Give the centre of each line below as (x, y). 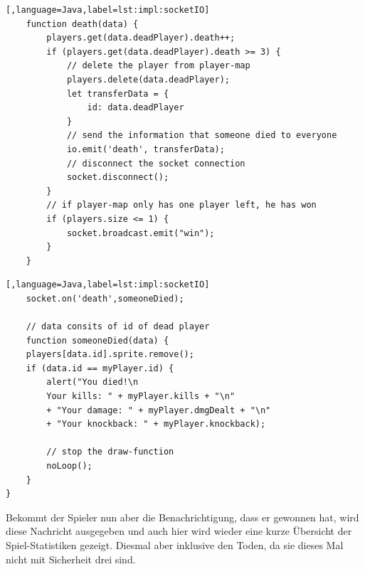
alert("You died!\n (92, 382)
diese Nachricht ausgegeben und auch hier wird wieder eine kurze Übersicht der (179, 531)
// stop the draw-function (110, 452)
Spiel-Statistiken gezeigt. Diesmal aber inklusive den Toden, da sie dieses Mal (175, 544)
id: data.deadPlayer (136, 108)
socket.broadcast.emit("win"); (141, 233)
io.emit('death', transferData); (146, 149)
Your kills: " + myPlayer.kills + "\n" (141, 397)
